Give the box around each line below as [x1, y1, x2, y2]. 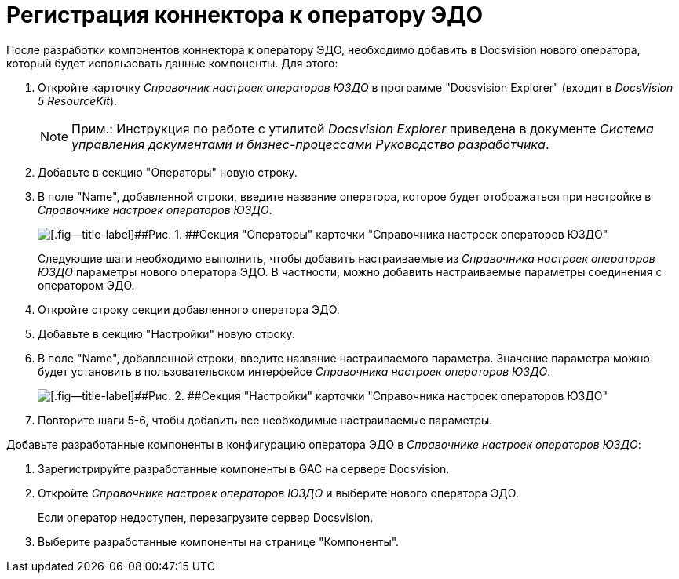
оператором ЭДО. [38, 278, 135, 292]
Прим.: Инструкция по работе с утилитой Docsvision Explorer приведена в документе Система [71, 120, 654, 137]
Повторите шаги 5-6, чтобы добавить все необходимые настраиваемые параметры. [38, 413, 493, 427]
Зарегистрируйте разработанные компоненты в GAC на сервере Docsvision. [38, 461, 450, 475]
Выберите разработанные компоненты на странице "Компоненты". [38, 534, 400, 548]
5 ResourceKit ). [38, 93, 118, 107]
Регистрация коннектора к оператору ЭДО [6, 2, 484, 28]
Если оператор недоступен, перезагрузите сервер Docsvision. [38, 510, 374, 524]
